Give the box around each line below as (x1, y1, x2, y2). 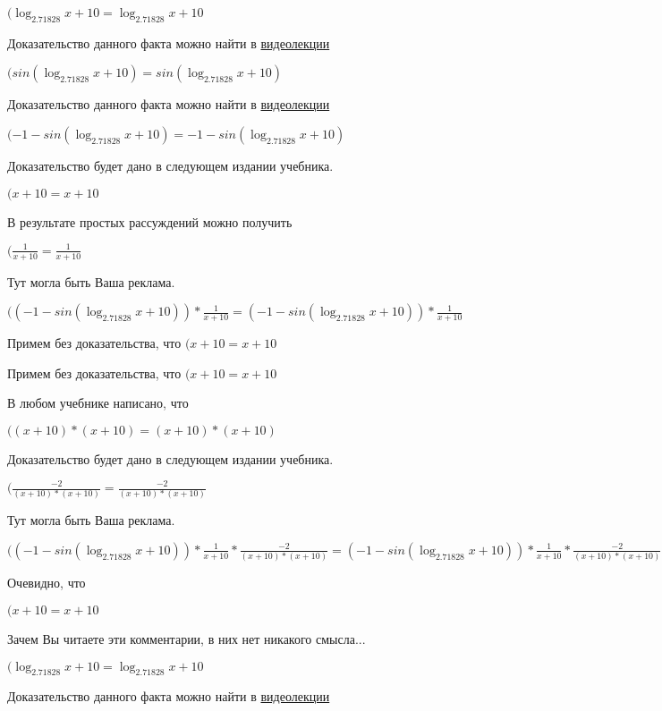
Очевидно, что (7, 573, 86, 592)
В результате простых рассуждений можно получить (7, 212, 293, 231)
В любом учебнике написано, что (7, 394, 189, 412)
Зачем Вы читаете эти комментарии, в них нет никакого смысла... (7, 629, 366, 648)
